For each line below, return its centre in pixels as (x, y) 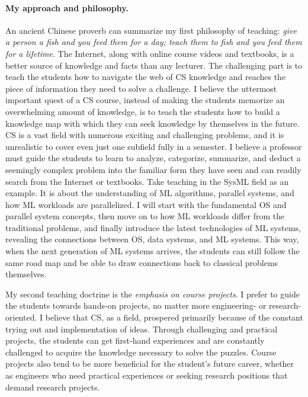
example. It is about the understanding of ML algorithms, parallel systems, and (150, 193)
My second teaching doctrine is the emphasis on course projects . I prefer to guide (153, 294)
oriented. (21, 317)
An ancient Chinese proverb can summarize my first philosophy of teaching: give (151, 30)
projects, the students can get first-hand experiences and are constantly (135, 340)
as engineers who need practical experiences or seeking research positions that (147, 375)
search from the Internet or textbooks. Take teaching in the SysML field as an (147, 181)
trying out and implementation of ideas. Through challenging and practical (142, 329)
